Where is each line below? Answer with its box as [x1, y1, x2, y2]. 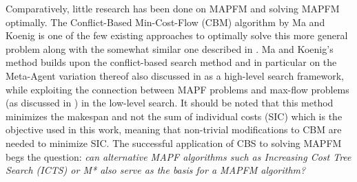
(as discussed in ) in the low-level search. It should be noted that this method [6, 95, 334, 110]
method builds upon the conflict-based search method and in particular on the [6, 55, 337, 69]
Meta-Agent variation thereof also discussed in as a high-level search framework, [6, 68, 345, 82]
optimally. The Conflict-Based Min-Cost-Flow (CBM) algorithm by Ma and [6, 14, 325, 29]
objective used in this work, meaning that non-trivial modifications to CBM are [6, 122, 342, 137]
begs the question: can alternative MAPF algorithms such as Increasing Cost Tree [6, 149, 351, 163]
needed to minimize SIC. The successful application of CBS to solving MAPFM [6, 135, 342, 150]
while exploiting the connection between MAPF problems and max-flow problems [6, 82, 349, 96]
